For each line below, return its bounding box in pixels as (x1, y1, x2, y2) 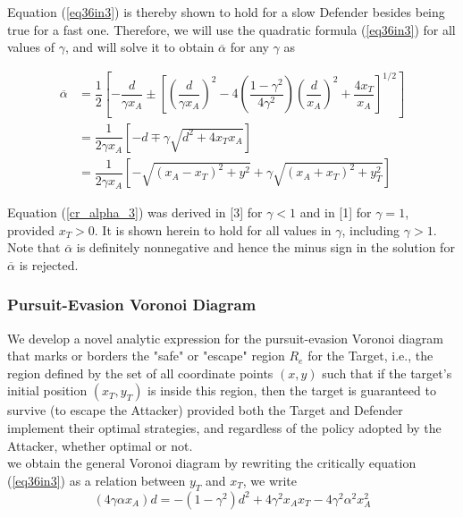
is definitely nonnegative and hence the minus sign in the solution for (76, 238, 455, 257)
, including (341, 220, 400, 239)
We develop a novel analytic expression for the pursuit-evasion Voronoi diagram (7, 328, 443, 347)
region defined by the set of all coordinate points (7, 363, 274, 382)
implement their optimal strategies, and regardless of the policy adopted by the (7, 419, 442, 437)
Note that (7, 238, 61, 257)
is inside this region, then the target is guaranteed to (147, 381, 436, 400)
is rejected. (19, 255, 79, 274)
